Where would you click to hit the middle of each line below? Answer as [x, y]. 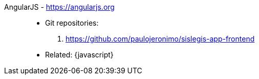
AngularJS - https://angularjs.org [59, 7]
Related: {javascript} [79, 55]
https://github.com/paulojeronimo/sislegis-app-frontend [160, 39]
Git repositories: [72, 23]
